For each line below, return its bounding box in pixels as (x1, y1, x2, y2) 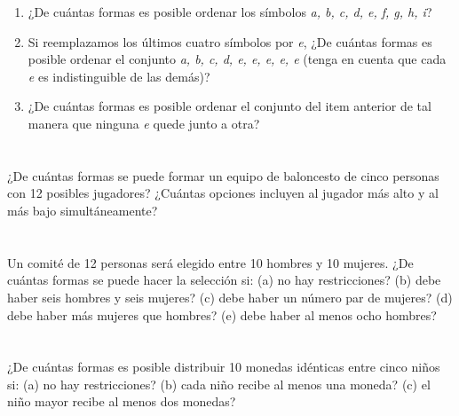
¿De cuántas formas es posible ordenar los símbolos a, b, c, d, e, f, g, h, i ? (28, 3, 432, 20)
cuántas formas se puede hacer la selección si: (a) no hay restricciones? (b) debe (7, 271, 441, 289)
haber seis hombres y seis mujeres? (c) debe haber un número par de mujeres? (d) (7, 287, 453, 306)
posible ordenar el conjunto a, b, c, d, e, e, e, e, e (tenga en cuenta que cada (28, 50, 447, 68)
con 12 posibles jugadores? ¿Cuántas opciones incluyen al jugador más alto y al (7, 184, 439, 202)
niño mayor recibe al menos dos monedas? (7, 392, 236, 411)
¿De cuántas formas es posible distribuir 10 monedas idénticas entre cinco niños (7, 357, 440, 376)
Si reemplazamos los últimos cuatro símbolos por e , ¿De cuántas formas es (28, 32, 432, 51)
